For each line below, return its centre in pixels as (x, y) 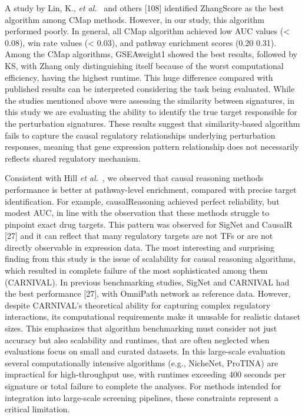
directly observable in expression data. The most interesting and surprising (140, 247)
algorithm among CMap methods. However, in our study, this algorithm (135, 19)
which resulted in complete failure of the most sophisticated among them (136, 270)
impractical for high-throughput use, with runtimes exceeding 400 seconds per (145, 374)
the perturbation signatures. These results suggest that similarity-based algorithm (152, 123)
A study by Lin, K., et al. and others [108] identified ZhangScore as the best (145, 8)
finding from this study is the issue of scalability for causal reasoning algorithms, (150, 259)
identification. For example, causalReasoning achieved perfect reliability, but (142, 201)
